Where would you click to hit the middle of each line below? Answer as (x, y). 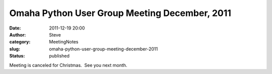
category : (20, 42)
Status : (17, 56)
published (59, 56)
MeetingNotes (64, 42)
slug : (15, 49)
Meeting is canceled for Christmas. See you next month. (68, 65)
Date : (15, 28)
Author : (18, 34)
